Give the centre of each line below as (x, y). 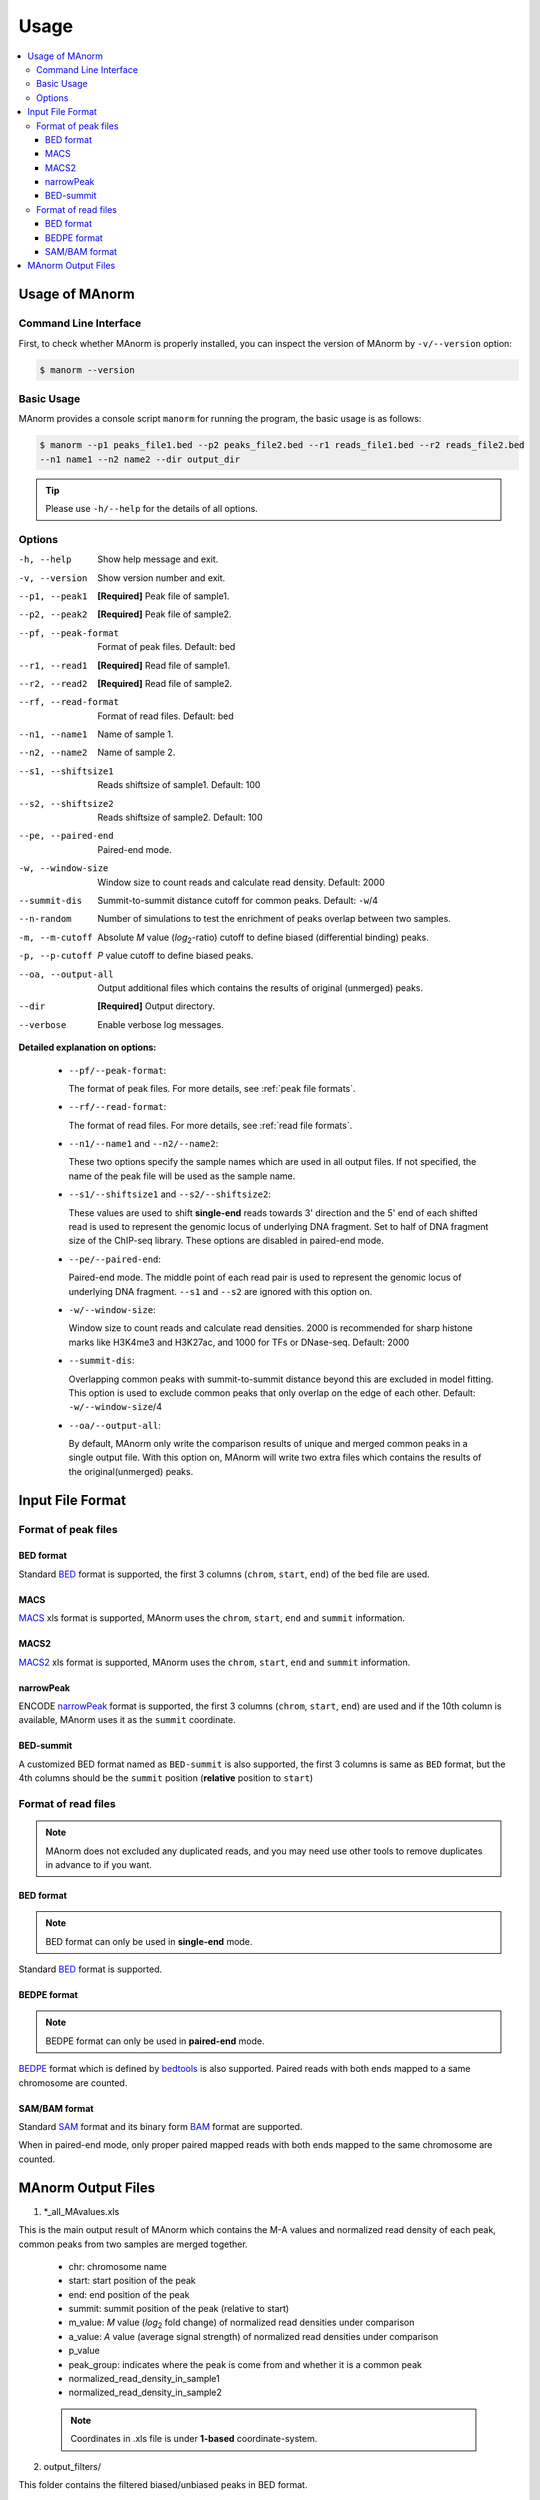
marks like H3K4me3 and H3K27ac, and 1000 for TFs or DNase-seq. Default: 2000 (239, 1342)
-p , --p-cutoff (56, 956)
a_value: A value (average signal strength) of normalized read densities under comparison (253, 2336)
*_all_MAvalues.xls (81, 2211)
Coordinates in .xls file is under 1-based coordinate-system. (194, 2439)
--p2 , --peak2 (53, 614)
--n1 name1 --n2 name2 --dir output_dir (139, 459)
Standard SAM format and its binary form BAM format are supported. (160, 2127)
